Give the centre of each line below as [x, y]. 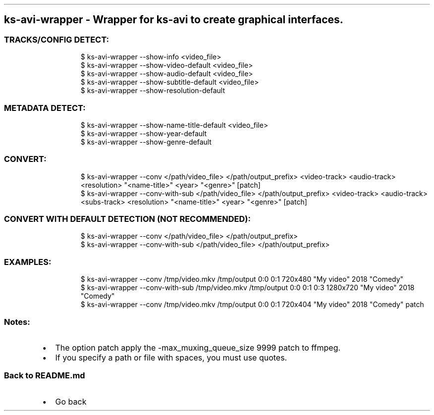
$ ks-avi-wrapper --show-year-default [144, 133]
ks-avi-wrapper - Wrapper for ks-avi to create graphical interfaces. [174, 20]
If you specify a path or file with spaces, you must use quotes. [171, 357]
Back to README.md [45, 376]
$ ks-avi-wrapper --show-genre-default [146, 142]
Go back [71, 401]
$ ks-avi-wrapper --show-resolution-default [153, 91]
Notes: [17, 322]
